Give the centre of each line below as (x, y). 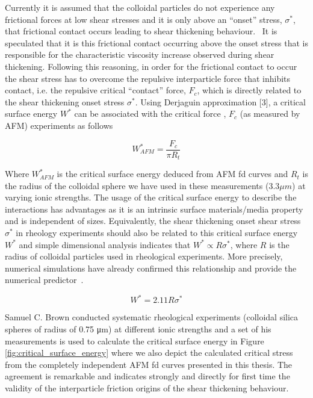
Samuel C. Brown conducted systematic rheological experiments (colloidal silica (152, 317)
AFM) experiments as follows (59, 125)
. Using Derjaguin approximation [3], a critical (220, 101)
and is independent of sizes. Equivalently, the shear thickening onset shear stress (153, 221)
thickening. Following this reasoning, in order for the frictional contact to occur (151, 66)
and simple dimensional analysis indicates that (105, 244)
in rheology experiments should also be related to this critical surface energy (157, 233)
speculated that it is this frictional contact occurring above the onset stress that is (156, 42)
